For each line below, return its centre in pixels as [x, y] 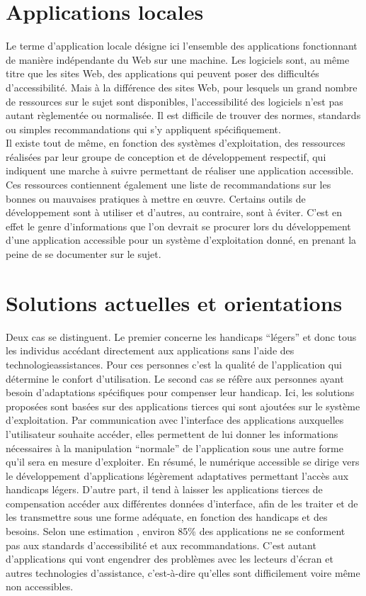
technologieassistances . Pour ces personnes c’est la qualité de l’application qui [174, 364]
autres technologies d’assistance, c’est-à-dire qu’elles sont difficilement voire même [183, 572]
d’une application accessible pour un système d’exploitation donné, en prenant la [181, 240]
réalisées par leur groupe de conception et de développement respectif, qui [166, 156]
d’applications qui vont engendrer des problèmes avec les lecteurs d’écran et [170, 559]
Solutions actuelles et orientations [174, 302]
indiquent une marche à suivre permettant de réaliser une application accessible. [180, 170]
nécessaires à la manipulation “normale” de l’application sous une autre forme [175, 448]
